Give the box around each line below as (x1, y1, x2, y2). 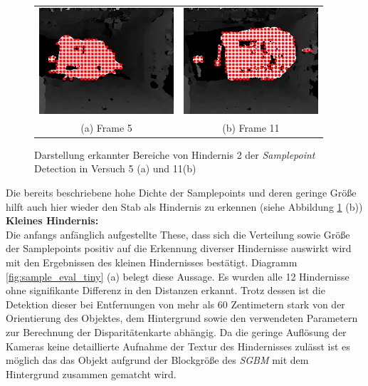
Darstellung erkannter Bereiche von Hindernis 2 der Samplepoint (34, 147, 315, 162)
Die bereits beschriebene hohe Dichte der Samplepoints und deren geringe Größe (6, 185, 357, 200)
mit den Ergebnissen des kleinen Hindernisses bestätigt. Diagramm (6, 255, 298, 270)
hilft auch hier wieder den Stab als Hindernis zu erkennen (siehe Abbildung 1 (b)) (6, 199, 363, 214)
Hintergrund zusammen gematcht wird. (6, 366, 177, 381)
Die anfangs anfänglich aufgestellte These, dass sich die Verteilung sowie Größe (6, 226, 350, 241)
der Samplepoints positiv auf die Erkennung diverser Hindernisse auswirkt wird (6, 241, 352, 256)
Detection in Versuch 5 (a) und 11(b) (34, 161, 196, 176)
